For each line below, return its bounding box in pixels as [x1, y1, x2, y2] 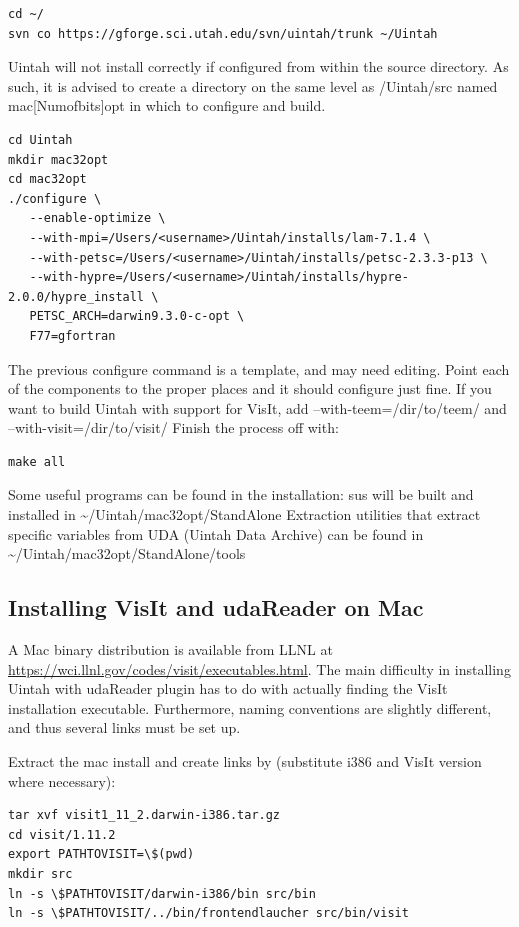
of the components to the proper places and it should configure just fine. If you [8, 378, 492, 399]
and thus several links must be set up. [8, 717, 241, 738]
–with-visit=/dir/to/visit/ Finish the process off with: [8, 417, 339, 438]
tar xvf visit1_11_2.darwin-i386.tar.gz [8, 808, 281, 823]
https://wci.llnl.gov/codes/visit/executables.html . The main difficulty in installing [8, 658, 511, 679]
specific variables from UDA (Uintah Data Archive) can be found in [8, 523, 424, 544]
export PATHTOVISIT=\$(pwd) [8, 847, 195, 862]
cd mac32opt [8, 172, 87, 187]
